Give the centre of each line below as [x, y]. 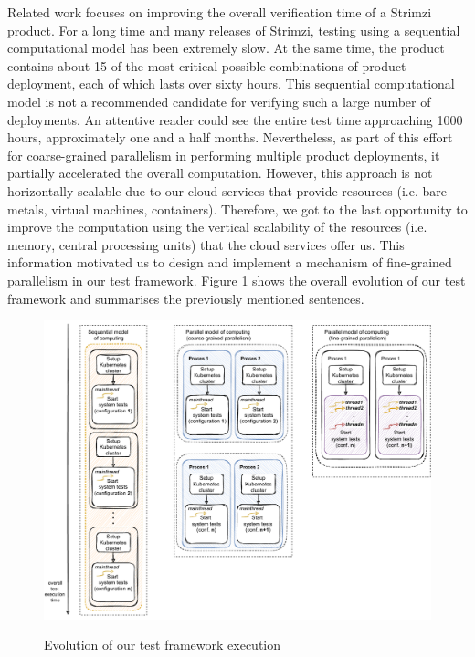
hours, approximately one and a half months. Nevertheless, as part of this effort [230, 137]
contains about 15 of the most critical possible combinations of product [207, 65]
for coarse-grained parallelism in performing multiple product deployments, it [224, 155]
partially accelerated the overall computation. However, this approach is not [220, 173]
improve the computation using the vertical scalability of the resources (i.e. [217, 227]
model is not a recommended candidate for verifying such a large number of [219, 101]
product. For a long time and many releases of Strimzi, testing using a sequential [234, 30]
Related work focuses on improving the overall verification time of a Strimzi [220, 12]
